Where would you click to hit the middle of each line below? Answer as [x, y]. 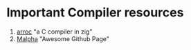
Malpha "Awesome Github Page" [63, 38]
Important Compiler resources [95, 13]
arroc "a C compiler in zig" [54, 32]
